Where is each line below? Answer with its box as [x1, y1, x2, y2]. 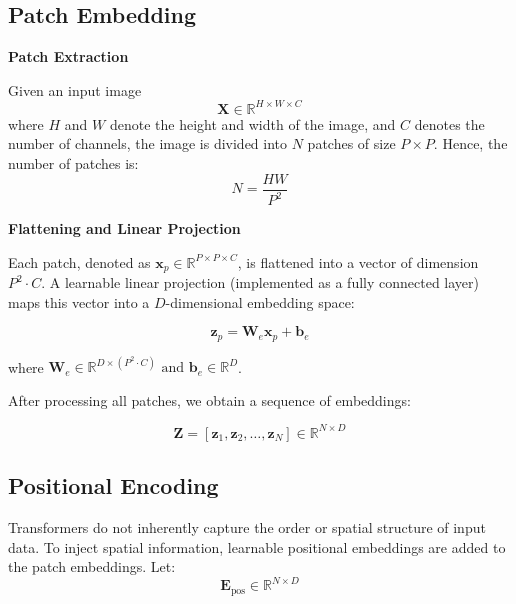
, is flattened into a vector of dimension [237, 251, 479, 272]
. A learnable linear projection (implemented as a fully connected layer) [41, 272, 480, 293]
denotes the [414, 113, 485, 134]
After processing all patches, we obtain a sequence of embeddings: [8, 389, 411, 410]
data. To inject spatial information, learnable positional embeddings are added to [8, 536, 506, 557]
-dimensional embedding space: [165, 291, 355, 312]
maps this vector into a [8, 291, 150, 312]
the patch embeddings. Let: [8, 556, 176, 577]
